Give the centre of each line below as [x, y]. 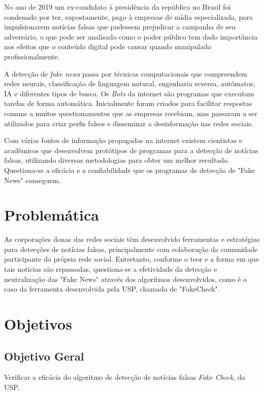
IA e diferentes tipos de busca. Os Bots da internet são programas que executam [129, 93]
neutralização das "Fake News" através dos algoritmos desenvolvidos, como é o [125, 279]
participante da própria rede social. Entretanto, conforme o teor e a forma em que [131, 259]
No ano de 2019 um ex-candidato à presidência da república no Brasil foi [118, 7]
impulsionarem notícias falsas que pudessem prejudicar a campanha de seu [120, 27]
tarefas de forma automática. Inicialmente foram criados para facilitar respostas [128, 103]
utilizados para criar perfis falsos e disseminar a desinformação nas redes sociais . [129, 123]
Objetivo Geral [44, 356]
